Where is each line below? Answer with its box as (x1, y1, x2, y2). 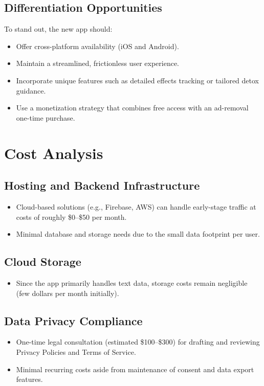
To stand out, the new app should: (4, 24, 113, 34)
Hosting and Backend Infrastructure (4, 177, 200, 193)
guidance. (16, 85, 46, 96)
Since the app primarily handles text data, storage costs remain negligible (16, 277, 248, 288)
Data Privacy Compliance (4, 312, 143, 328)
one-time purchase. (16, 112, 75, 123)
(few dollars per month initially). (16, 287, 119, 298)
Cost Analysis (4, 142, 103, 163)
